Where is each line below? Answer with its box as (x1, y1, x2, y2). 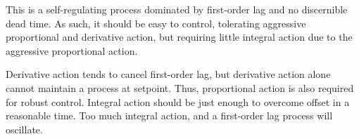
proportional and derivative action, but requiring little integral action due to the (6, 29, 353, 44)
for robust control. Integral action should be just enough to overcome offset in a (6, 94, 350, 109)
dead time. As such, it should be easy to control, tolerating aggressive (6, 15, 306, 30)
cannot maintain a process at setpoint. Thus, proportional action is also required (6, 80, 354, 95)
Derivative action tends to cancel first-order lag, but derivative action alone (6, 67, 331, 81)
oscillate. (6, 121, 43, 136)
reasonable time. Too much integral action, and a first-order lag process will (6, 108, 333, 123)
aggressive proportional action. (6, 43, 138, 58)
